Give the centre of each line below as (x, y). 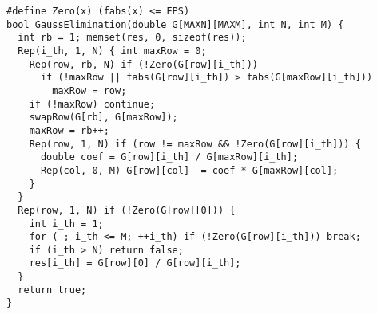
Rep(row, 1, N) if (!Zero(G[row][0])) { (127, 210)
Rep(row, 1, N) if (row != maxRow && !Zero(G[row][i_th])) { (195, 144)
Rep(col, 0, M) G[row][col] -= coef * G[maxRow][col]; (189, 170)
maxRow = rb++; (69, 130)
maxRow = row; (89, 90)
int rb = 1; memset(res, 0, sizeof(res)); (132, 38)
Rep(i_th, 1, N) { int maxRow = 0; (112, 51)
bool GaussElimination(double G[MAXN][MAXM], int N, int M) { (175, 24)
